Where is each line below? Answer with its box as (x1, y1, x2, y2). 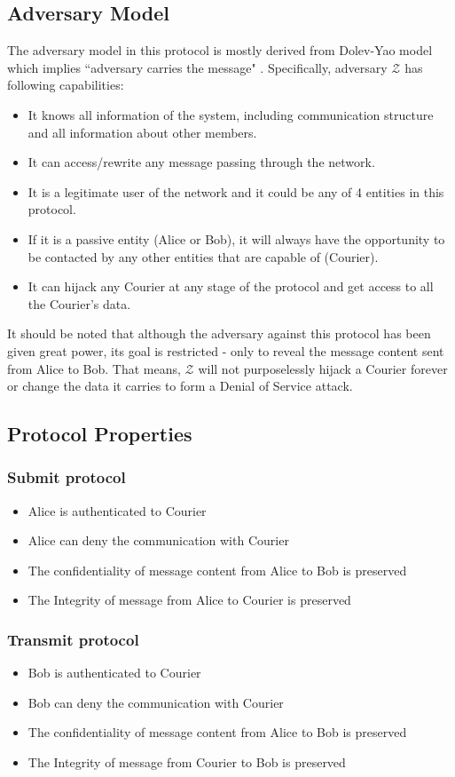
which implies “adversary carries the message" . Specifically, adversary (7, 58, 388, 76)
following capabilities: (7, 75, 124, 94)
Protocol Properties (7, 420, 192, 448)
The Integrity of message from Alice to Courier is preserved (27, 591, 351, 609)
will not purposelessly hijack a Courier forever (198, 359, 448, 377)
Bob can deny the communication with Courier (27, 693, 284, 711)
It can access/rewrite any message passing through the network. (27, 153, 375, 171)
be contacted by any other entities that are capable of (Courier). (27, 247, 379, 266)
